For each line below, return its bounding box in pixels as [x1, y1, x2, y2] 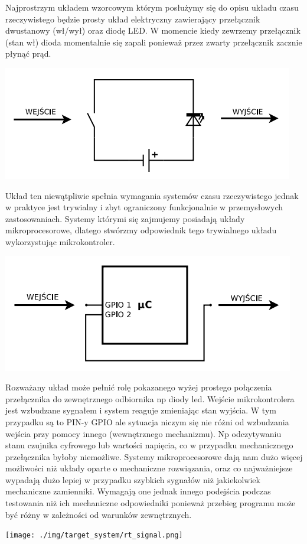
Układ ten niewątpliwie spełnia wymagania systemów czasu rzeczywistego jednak [5, 189, 299, 201]
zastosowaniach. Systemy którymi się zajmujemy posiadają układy [5, 212, 245, 224]
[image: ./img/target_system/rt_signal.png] [5, 531, 183, 540]
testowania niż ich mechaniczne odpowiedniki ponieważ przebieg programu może [5, 497, 296, 509]
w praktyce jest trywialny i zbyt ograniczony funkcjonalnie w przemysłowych [5, 201, 283, 213]
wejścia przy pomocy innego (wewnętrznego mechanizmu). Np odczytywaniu [5, 427, 282, 439]
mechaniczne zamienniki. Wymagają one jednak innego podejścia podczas [5, 485, 271, 497]
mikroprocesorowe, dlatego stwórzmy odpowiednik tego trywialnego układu [5, 224, 277, 236]
